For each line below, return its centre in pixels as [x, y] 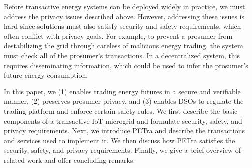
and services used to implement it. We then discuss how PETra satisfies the [120, 140]
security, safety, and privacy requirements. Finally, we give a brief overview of [122, 150]
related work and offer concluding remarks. [70, 159]
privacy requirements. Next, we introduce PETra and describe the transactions [125, 130]
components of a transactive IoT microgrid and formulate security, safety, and [123, 121]
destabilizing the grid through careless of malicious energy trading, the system [124, 45]
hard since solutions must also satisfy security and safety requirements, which [123, 26]
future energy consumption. [46, 75]
